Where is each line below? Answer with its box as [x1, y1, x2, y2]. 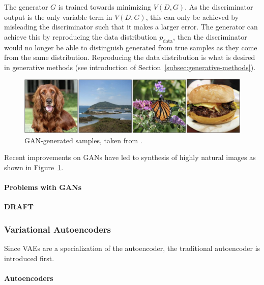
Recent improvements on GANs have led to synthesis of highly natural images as [4, 152, 256, 163]
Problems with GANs [4, 181, 82, 192]
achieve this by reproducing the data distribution [4, 31, 157, 42]
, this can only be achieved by [145, 11, 239, 22]
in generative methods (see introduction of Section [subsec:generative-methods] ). [4, 61, 256, 72]
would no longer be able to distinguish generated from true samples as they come [4, 42, 257, 52]
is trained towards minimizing [58, 2, 151, 12]
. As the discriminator [185, 2, 253, 12]
